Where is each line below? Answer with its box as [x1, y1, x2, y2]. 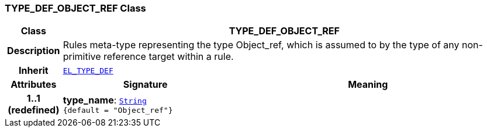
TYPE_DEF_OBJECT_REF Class [5, 2, 146, 14]
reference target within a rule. [103, 51, 234, 63]
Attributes [11, 79, 57, 91]
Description [7, 45, 60, 57]
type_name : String [63, 94, 147, 106]
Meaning [348, 79, 388, 91]
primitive [63, 51, 101, 63]
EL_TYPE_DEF [63, 66, 113, 75]
